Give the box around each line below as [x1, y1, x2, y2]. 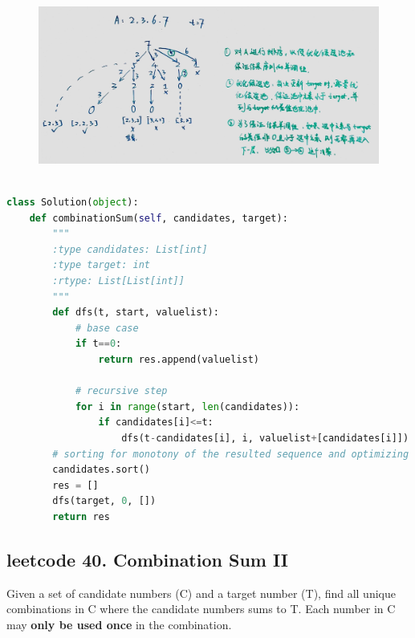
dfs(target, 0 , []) [52, 495, 157, 507]
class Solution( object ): [6, 197, 139, 209]
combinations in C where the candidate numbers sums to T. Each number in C [6, 600, 396, 617]
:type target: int [52, 259, 150, 271]
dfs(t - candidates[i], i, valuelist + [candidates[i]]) [121, 432, 409, 444]
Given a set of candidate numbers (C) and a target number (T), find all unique [6, 584, 396, 601]
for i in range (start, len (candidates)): [75, 400, 300, 412]
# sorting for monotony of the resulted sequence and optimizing [52, 448, 409, 460]
